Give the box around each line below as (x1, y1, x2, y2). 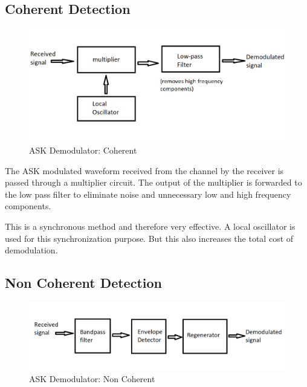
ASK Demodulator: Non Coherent (29, 372, 155, 385)
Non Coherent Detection (5, 273, 162, 292)
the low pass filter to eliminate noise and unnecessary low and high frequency (5, 187, 291, 200)
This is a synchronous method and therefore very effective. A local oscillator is (5, 220, 296, 232)
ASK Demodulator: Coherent (29, 143, 137, 156)
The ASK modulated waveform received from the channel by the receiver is (5, 164, 284, 177)
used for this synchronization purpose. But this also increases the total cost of (5, 232, 294, 244)
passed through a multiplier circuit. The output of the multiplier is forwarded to (5, 176, 302, 189)
